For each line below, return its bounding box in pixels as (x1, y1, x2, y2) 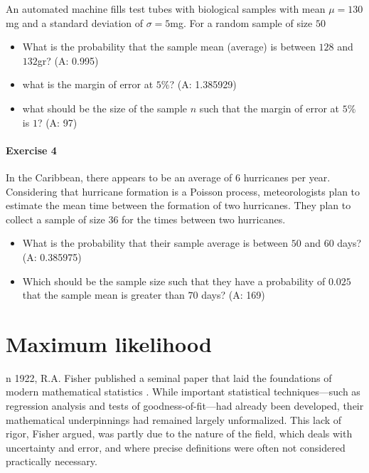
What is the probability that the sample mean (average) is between (22, 39, 316, 54)
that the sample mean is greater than (22, 287, 185, 302)
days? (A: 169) (201, 287, 265, 302)
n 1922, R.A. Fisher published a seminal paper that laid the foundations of (6, 370, 332, 385)
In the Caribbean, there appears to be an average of (6, 169, 232, 184)
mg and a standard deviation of (6, 15, 144, 30)
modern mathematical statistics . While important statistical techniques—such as (6, 384, 360, 399)
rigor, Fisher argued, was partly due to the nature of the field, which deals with (6, 426, 353, 441)
